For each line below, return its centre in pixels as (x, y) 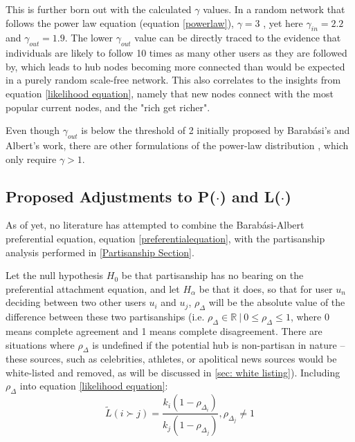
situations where (40, 344)
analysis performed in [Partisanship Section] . (100, 252)
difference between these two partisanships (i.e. (105, 317)
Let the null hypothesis (55, 275)
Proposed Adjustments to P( (111, 196)
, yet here (283, 22)
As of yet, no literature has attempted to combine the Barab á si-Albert (155, 225)
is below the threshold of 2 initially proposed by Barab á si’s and (216, 130)
